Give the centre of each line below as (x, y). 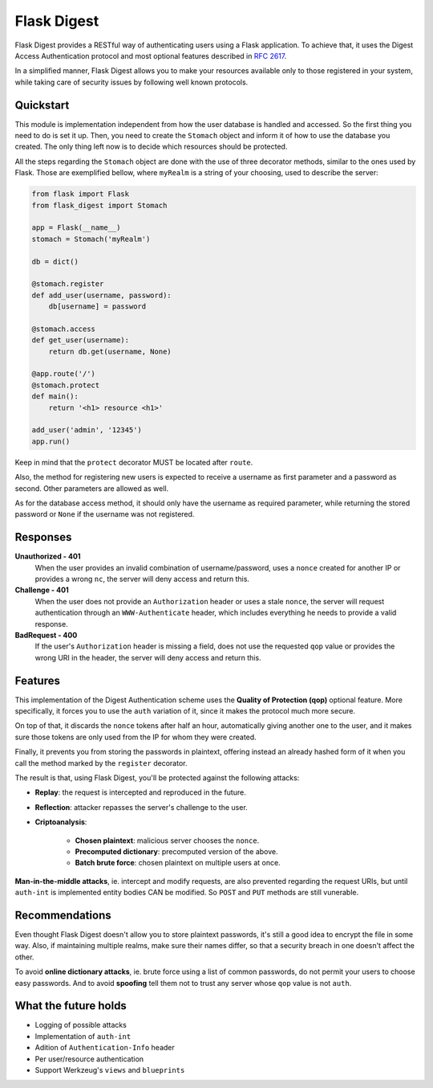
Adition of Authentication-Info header (105, 1048)
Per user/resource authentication (89, 1059)
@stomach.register (68, 284)
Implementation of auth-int (83, 1036)
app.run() (51, 441)
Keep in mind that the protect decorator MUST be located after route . (134, 462)
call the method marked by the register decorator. (101, 763)
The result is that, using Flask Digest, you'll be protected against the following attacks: (157, 777)
